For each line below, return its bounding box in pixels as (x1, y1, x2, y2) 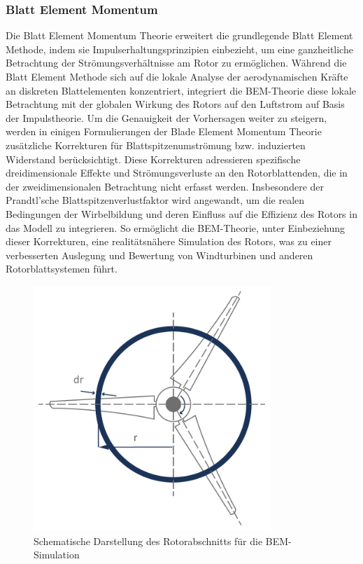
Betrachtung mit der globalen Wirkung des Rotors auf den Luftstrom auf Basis (6, 97, 345, 111)
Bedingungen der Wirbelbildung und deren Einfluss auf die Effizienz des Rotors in (6, 206, 357, 221)
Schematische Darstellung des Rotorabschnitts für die (34, 533, 263, 548)
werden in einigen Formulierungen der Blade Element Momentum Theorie (6, 124, 322, 139)
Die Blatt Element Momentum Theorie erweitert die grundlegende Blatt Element (6, 28, 353, 43)
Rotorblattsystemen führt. (6, 261, 118, 276)
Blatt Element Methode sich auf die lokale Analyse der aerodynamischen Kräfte (6, 69, 348, 83)
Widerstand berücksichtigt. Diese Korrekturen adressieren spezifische (6, 151, 301, 166)
